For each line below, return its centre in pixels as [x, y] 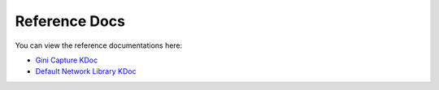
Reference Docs [70, 21]
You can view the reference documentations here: [99, 45]
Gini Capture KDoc [66, 60]
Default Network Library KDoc [86, 71]
